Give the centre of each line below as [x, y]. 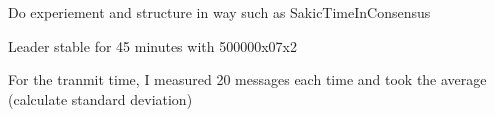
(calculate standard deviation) [100, 98]
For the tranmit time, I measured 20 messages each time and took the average [247, 79]
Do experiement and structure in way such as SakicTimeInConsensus [219, 12]
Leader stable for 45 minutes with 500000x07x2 [152, 45]
